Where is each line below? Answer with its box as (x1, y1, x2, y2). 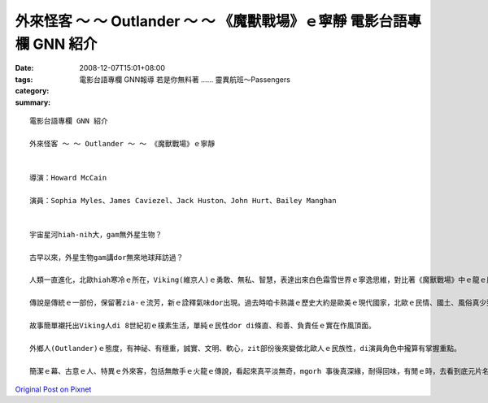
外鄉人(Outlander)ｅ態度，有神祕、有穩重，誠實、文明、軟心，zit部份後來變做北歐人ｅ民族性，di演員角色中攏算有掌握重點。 (29, 344, 461, 353)
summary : (15, 97, 51, 107)
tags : (15, 74, 33, 84)
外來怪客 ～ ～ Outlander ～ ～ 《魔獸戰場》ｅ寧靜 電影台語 (15, 12, 407, 30)
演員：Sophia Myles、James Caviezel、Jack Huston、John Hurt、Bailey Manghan (29, 196, 337, 205)
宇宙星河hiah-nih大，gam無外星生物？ (29, 230, 163, 239)
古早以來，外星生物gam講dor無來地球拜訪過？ (29, 253, 184, 262)
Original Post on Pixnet (15, 384, 92, 394)
